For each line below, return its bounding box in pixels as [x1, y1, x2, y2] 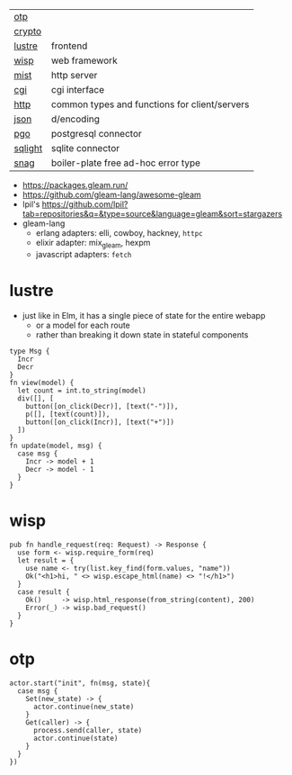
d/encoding [50, 113, 101, 125]
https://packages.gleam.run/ [22, 180, 128, 190]
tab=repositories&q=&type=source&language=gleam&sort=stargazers [22, 209, 283, 219]
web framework [50, 54, 119, 67]
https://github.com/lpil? [41, 199, 128, 210]
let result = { [17, 555, 75, 565]
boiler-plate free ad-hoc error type [50, 157, 200, 169]
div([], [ [17, 393, 54, 403]
